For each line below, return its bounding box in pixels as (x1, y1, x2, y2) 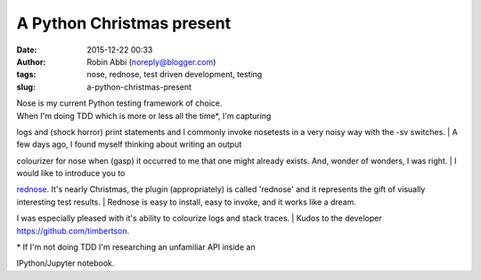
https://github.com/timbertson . (16, 225, 129, 236)
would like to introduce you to (16, 168, 126, 179)
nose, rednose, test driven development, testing (86, 69, 263, 80)
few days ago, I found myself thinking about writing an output (16, 139, 242, 150)
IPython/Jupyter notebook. (16, 258, 115, 268)
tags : (16, 69, 37, 80)
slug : (16, 81, 36, 92)
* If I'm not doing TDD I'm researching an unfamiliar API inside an (16, 242, 256, 252)
